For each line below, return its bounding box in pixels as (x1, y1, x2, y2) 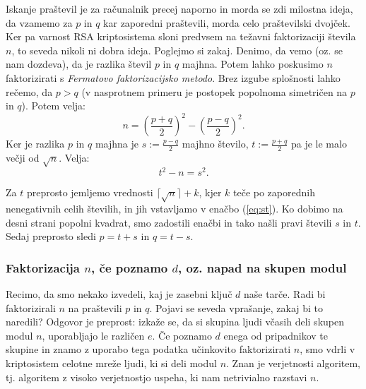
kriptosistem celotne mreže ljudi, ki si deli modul (6, 356, 217, 371)
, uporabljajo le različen (42, 328, 145, 342)
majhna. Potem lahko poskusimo (182, 56, 324, 71)
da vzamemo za (6, 15, 73, 30)
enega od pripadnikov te (223, 328, 328, 342)
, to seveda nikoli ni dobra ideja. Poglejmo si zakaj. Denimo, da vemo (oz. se (11, 42, 343, 57)
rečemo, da (6, 84, 53, 99)
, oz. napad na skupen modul (178, 258, 347, 276)
